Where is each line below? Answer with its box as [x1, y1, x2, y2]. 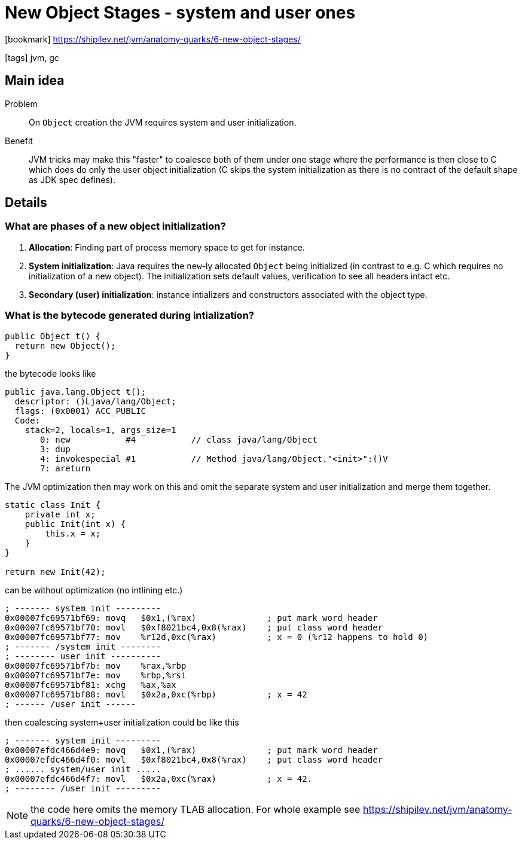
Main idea [5, 73, 65, 89]
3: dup [40, 444, 71, 454]
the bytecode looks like [5, 368, 96, 379]
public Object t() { [5, 331, 101, 341]
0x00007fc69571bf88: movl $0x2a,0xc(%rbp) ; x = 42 [5, 689, 307, 699]
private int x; [25, 509, 96, 519]
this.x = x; [45, 528, 101, 538]
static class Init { [5, 499, 101, 510]
